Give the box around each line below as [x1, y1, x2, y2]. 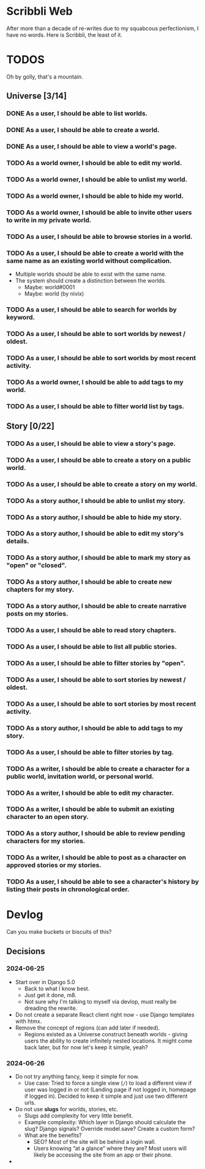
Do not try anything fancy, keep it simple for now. [15, 1073, 140, 1081]
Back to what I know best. [24, 985, 90, 992]
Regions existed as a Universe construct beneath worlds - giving [24, 1030, 188, 1038]
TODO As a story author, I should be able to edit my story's [6, 530, 184, 538]
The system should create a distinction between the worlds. [15, 276, 166, 284]
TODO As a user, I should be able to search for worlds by [6, 305, 177, 314]
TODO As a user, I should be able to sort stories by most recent [6, 699, 196, 708]
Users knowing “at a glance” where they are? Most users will [33, 1144, 187, 1152]
